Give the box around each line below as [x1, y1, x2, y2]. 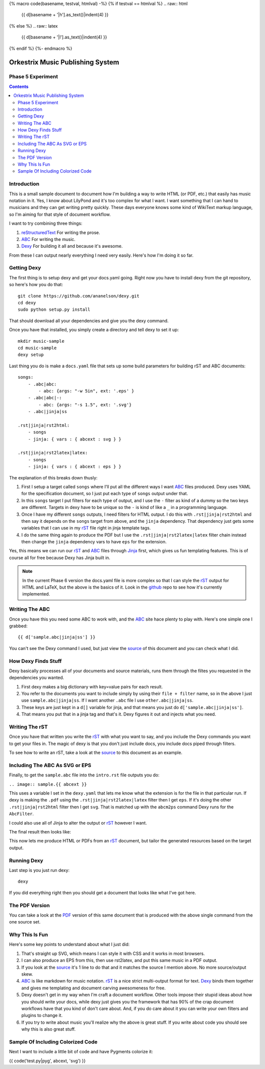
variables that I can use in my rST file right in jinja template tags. [21, 525, 151, 531]
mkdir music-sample [18, 338, 65, 344]
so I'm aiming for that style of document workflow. [9, 211, 111, 217]
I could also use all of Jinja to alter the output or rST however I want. [9, 820, 147, 826]
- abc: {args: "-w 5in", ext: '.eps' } [38, 388, 134, 393]
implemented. [22, 591, 50, 597]
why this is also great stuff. [21, 1026, 76, 1032]
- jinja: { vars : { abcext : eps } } [27, 464, 122, 470]
